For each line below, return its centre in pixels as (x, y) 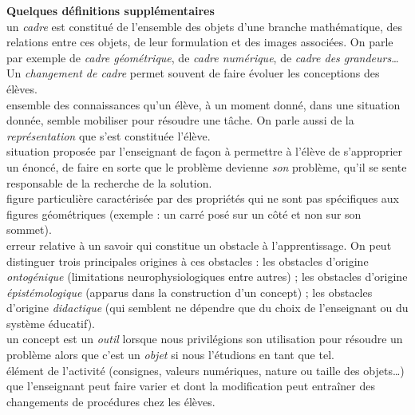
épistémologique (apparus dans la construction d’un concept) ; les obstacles (190, 292)
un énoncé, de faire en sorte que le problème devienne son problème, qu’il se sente (207, 166)
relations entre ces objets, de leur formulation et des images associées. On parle (200, 42)
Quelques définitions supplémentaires (111, 10)
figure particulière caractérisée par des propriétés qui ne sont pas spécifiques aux (203, 198)
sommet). (29, 229)
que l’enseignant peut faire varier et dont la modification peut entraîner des (191, 386)
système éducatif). (51, 323)
